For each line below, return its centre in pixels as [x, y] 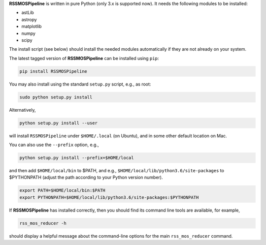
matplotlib [32, 27]
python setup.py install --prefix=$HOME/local [77, 158]
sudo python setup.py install [56, 97]
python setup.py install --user [59, 123]
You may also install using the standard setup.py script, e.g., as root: [80, 84]
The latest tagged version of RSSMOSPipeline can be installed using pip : [84, 58]
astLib [28, 13]
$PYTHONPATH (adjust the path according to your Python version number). [86, 178]
